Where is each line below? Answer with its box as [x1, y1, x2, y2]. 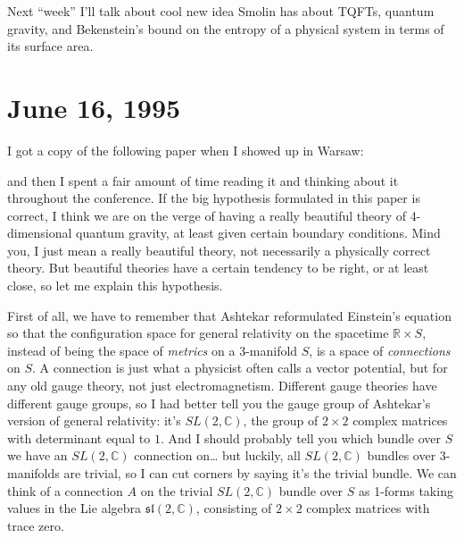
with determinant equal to [7, 428, 151, 447]
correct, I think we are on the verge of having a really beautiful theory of [7, 206, 407, 224]
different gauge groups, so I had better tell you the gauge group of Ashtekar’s [7, 393, 431, 412]
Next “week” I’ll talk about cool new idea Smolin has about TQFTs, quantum [7, 2, 435, 20]
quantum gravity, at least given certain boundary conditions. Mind [76, 223, 441, 242]
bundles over [367, 446, 436, 465]
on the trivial [140, 481, 213, 500]
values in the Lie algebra [7, 499, 142, 517]
